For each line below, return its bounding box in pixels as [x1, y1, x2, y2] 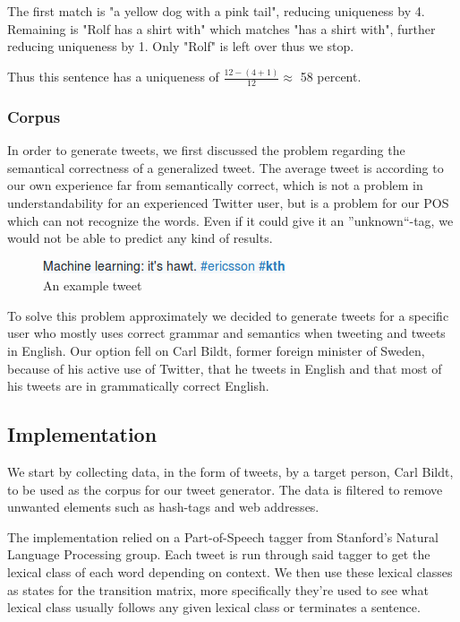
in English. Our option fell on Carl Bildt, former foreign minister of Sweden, [7, 341, 425, 360]
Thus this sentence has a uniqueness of [7, 67, 219, 86]
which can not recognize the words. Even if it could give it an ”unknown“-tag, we [7, 211, 454, 229]
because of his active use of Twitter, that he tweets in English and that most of [7, 359, 442, 377]
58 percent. [300, 67, 362, 86]
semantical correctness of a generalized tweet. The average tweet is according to [7, 158, 444, 177]
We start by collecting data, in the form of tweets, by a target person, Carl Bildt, [7, 462, 454, 481]
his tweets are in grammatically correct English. [7, 376, 269, 395]
